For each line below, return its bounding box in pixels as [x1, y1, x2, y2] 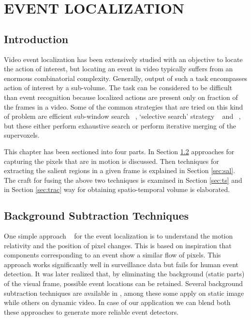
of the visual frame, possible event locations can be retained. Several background [4, 278, 243, 288]
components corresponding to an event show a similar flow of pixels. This [4, 250, 221, 260]
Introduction [4, 31, 69, 46]
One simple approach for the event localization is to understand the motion [4, 231, 233, 241]
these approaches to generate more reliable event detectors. [4, 306, 179, 317]
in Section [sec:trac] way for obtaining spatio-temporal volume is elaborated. [4, 184, 230, 194]
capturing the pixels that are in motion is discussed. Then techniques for [4, 156, 219, 166]
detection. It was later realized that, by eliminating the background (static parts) [4, 269, 245, 279]
